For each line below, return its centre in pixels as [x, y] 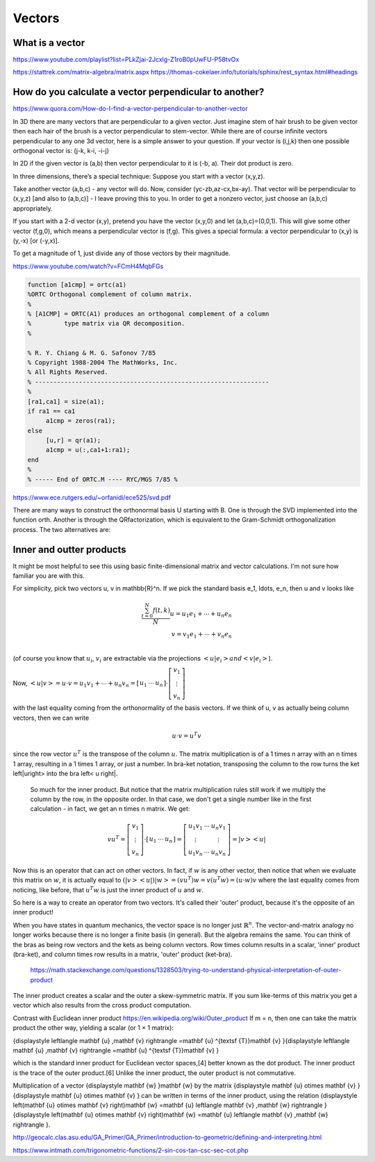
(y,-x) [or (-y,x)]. [36, 241]
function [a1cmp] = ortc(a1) [77, 284]
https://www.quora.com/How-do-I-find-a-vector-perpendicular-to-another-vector [130, 108]
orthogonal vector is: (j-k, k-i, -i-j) [61, 150]
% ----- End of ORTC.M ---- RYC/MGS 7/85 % [103, 479]
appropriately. [33, 208]
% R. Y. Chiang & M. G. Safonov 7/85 [92, 353]
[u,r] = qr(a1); [73, 441]
